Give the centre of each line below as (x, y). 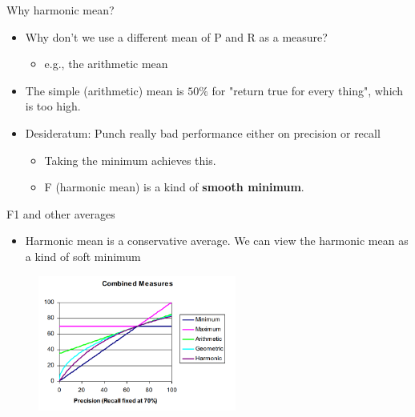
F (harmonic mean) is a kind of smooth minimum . (174, 187)
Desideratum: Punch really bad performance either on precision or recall (203, 132)
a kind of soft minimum (83, 256)
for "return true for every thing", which (308, 90)
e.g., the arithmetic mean (106, 64)
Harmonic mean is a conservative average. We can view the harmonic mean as (217, 241)
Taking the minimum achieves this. (130, 160)
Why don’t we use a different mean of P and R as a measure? (176, 36)
